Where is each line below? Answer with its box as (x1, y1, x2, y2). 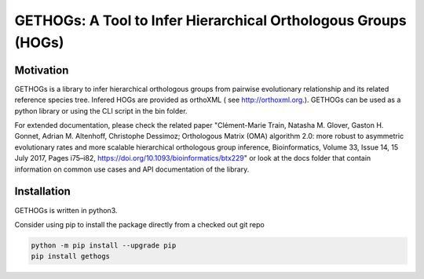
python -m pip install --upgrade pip (31, 241, 177, 250)
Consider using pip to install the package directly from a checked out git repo (14, 219, 265, 229)
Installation (14, 185, 71, 198)
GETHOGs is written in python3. (14, 205, 118, 215)
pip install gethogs (31, 252, 110, 261)
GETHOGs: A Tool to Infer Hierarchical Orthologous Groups (14, 12, 408, 29)
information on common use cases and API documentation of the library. (14, 165, 250, 174)
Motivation (14, 63, 69, 77)
